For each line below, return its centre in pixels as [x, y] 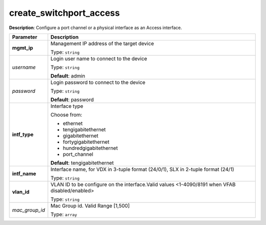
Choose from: [66, 114]
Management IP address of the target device [102, 43]
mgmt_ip [23, 48]
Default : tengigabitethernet [82, 163]
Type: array [64, 214]
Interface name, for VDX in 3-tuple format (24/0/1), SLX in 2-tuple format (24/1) [142, 169]
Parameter [25, 37]
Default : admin [68, 75]
